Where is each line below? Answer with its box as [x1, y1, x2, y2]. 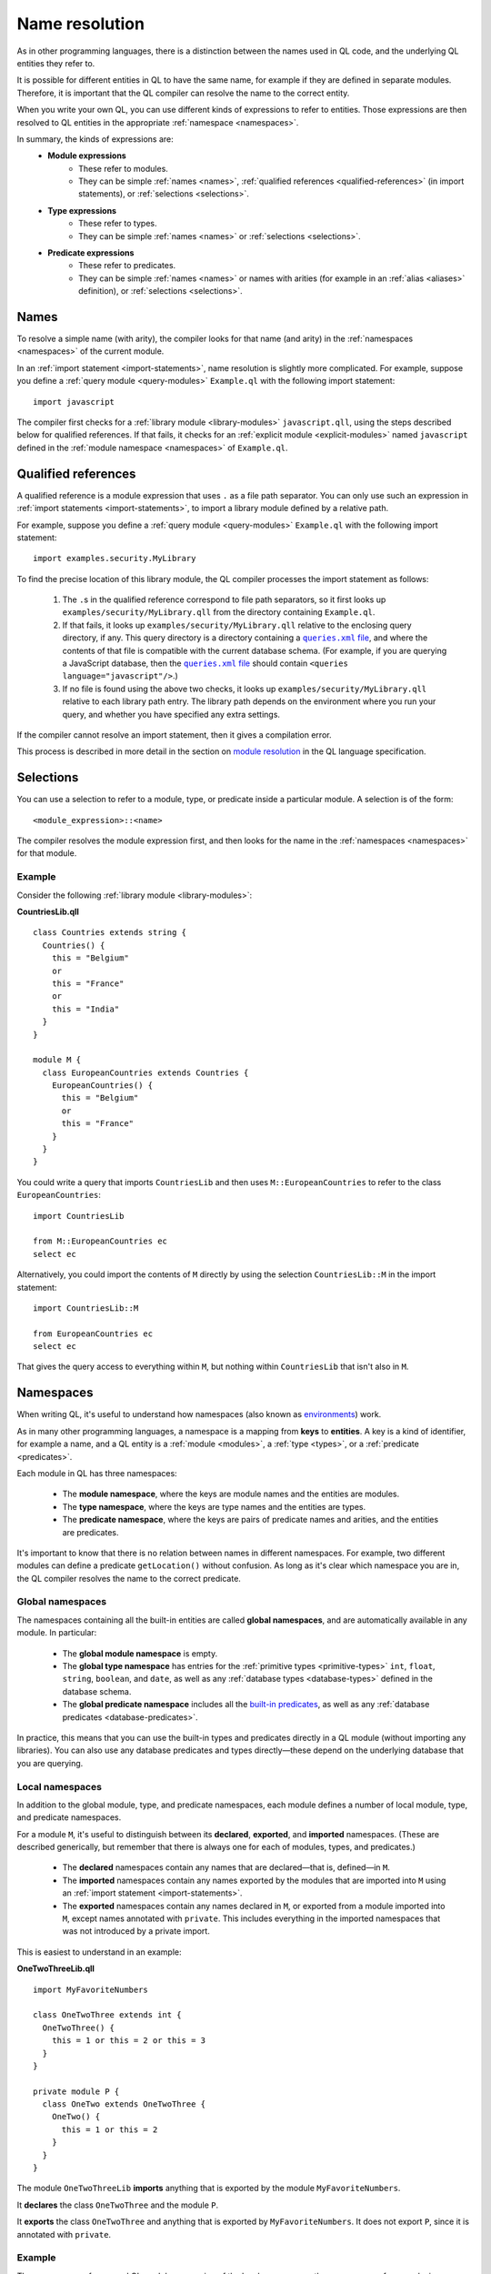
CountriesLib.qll [16, 906, 79, 917]
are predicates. [62, 1526, 119, 1537]
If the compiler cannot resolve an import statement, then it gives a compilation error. [16, 729, 332, 740]
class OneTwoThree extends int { [33, 2010, 182, 2020]
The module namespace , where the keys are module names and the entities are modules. [62, 1488, 400, 1500]
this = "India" [51, 1003, 120, 1014]
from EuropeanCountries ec [33, 1328, 154, 1339]
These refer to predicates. [78, 260, 176, 271]
